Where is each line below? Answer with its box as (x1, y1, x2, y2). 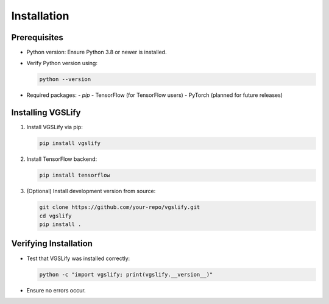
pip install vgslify (39, 140, 101, 147)
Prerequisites (11, 32, 63, 43)
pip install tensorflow (39, 172, 111, 179)
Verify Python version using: (26, 60, 97, 67)
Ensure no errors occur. (26, 286, 86, 294)
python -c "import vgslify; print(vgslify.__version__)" (39, 271, 213, 278)
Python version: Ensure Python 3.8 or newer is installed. (26, 49, 167, 56)
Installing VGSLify (11, 107, 82, 118)
